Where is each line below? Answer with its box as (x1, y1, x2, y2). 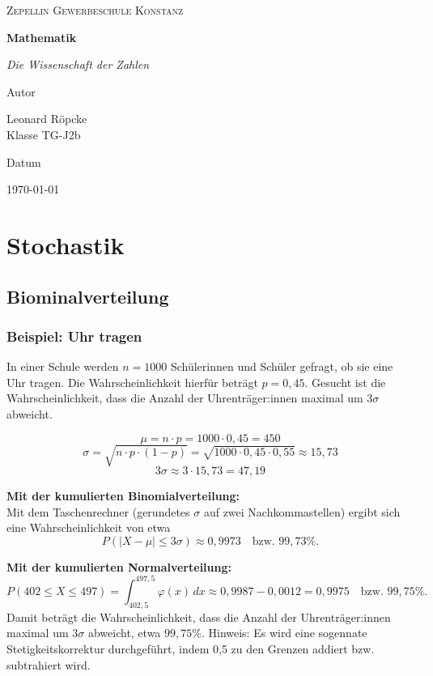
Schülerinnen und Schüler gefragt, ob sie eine (170, 358, 393, 375)
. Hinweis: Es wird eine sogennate (201, 624, 367, 641)
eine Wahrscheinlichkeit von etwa (6, 519, 171, 536)
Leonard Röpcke (6, 110, 87, 127)
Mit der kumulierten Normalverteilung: (6, 558, 231, 575)
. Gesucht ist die (304, 373, 386, 390)
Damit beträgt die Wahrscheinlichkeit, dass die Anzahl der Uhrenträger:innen (6, 608, 391, 625)
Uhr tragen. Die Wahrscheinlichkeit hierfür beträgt (6, 373, 258, 390)
